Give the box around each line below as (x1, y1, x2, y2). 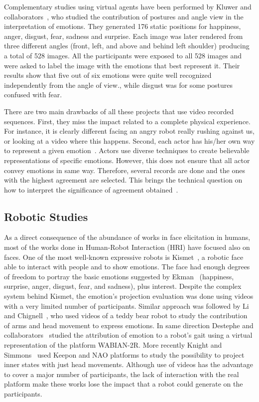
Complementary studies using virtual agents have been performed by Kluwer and (4, 1, 252, 11)
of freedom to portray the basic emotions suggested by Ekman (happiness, (4, 271, 234, 281)
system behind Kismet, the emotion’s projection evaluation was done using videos (4, 291, 254, 301)
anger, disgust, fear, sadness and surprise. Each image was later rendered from (4, 30, 243, 41)
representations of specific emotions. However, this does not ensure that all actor (4, 155, 250, 165)
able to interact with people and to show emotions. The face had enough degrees (4, 261, 250, 272)
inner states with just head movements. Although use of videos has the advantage (4, 359, 253, 370)
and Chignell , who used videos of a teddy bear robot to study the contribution (4, 310, 248, 321)
